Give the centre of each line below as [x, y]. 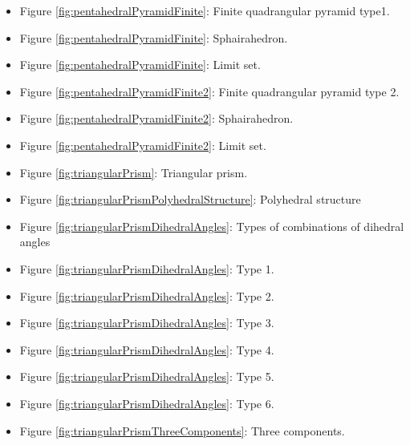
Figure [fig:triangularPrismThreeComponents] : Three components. [182, 430]
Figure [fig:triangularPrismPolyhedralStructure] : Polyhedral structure [190, 199]
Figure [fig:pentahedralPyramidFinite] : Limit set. [140, 65]
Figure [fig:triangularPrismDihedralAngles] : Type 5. [147, 376]
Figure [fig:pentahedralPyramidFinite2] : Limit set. [143, 145]
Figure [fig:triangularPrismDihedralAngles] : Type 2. [147, 295]
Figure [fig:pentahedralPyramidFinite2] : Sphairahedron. [156, 118]
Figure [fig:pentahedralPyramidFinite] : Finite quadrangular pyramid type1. [205, 10]
